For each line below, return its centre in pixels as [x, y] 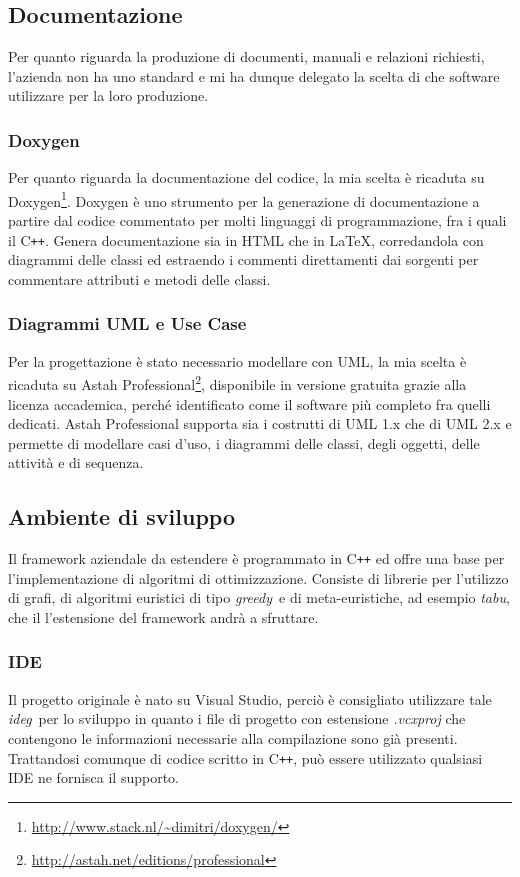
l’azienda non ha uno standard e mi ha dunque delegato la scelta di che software [254, 75]
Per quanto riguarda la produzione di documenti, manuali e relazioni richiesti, [246, 56]
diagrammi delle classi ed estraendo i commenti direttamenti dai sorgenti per [243, 259]
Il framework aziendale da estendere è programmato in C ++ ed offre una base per [256, 558]
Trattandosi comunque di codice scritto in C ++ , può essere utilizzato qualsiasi [245, 757]
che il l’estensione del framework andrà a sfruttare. [163, 616]
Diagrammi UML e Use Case [127, 323]
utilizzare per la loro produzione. [108, 95]
